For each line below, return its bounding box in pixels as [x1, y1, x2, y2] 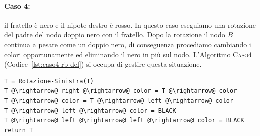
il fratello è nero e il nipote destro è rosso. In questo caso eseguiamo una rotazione [4, 19, 256, 30]
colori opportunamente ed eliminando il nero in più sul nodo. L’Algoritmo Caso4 [4, 49, 252, 59]
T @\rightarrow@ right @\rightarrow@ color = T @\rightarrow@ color [4, 87, 237, 95]
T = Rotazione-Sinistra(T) [4, 77, 94, 85]
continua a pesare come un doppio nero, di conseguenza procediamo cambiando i [4, 39, 251, 49]
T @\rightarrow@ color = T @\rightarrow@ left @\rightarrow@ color [4, 97, 234, 104]
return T [4, 126, 33, 134]
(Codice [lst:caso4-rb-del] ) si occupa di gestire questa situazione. [4, 59, 202, 69]
